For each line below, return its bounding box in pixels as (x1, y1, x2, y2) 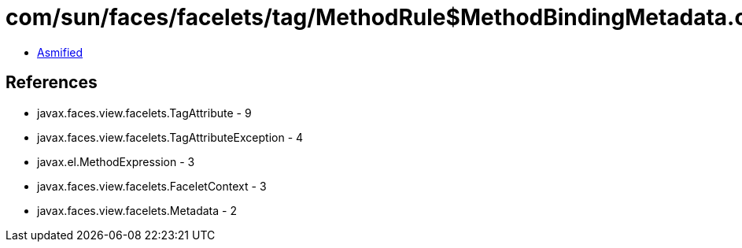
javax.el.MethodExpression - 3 (37, 154, 195, 168)
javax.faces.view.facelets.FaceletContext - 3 (37, 179, 267, 193)
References (6, 72, 98, 93)
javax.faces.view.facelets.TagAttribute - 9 (37, 105, 252, 120)
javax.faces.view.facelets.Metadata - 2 (37, 203, 237, 217)
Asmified (37, 45, 83, 59)
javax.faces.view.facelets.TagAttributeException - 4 (37, 130, 304, 144)
